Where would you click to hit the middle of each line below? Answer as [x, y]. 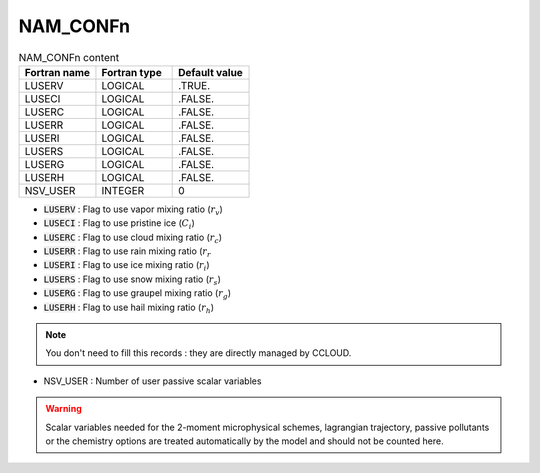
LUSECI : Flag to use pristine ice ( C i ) [119, 224]
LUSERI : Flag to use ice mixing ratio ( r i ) [126, 266]
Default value [211, 72]
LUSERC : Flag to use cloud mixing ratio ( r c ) [133, 238]
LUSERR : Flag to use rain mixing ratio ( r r [127, 252]
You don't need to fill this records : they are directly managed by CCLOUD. [198, 353]
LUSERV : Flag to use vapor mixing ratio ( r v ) [133, 210]
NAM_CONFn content [69, 57]
